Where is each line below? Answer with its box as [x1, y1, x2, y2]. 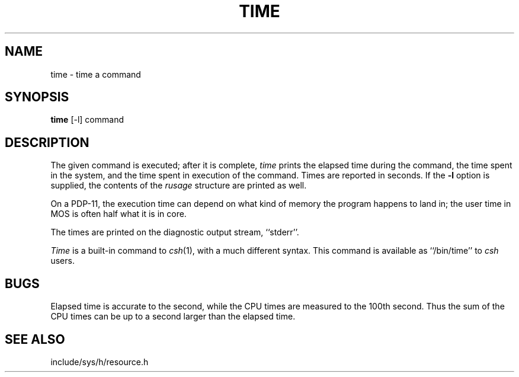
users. [50, 255, 75, 266]
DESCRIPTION [5, 135, 89, 150]
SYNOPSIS [5, 90, 69, 105]
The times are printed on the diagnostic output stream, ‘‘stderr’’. [50, 227, 299, 238]
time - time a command [50, 69, 141, 79]
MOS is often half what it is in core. [50, 209, 187, 219]
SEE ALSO [5, 331, 65, 347]
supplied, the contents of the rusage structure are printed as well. [50, 180, 307, 191]
